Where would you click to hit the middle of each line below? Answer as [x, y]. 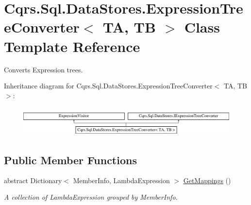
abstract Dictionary [33, 180]
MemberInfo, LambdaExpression [121, 180]
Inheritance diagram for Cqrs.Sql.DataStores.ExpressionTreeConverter [108, 86]
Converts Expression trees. [43, 69]
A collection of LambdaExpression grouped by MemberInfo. [91, 196]
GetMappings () [207, 180]
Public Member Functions [70, 160]
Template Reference [72, 46]
